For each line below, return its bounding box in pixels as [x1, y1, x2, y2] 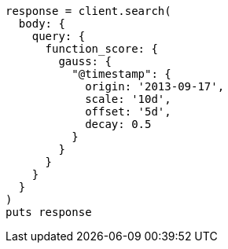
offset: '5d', [85, 105, 171, 118]
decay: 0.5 [85, 118, 152, 130]
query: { [31, 30, 86, 42]
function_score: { [45, 42, 158, 55]
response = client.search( [6, 5, 171, 17]
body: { [18, 17, 65, 30]
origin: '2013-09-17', [85, 80, 225, 93]
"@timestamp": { [72, 68, 171, 80]
